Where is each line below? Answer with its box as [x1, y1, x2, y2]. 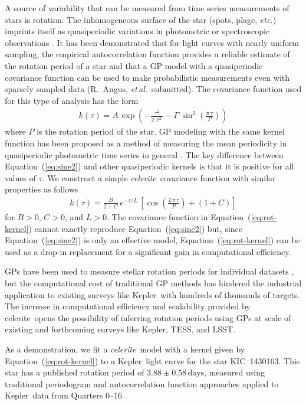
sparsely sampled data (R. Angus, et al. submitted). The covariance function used [5, 83, 302, 95]
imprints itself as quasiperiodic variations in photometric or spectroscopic [5, 25, 270, 37]
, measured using [204, 366, 265, 378]
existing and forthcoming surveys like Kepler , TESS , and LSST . [5, 323, 235, 335]
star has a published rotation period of [5, 366, 144, 378]
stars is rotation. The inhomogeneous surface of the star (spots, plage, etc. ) [5, 13, 277, 25]
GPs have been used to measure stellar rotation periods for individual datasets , [5, 265, 294, 277]
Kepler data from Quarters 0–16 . [5, 389, 127, 401]
